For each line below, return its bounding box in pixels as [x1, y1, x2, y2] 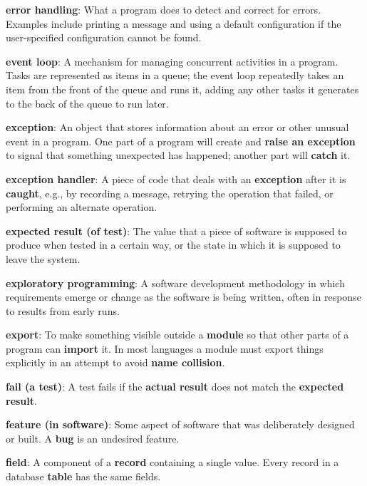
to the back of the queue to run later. [6, 95, 169, 110]
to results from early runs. [6, 303, 120, 318]
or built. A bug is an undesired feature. [6, 430, 180, 445]
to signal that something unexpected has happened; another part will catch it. [6, 148, 351, 162]
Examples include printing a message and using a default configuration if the [6, 16, 341, 31]
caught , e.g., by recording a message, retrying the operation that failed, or [6, 185, 334, 200]
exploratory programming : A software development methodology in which [6, 275, 345, 290]
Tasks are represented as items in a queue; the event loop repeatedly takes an [6, 68, 344, 83]
